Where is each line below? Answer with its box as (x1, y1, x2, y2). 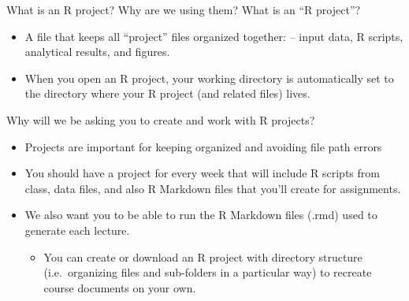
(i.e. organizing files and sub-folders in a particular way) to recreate (43, 264, 372, 281)
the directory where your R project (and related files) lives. (24, 85, 310, 102)
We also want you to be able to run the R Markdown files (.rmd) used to (24, 206, 377, 223)
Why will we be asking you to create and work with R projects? (6, 111, 315, 128)
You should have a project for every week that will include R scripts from (24, 165, 380, 181)
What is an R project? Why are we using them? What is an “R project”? (6, 2, 361, 17)
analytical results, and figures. (24, 43, 170, 60)
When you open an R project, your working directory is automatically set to (24, 69, 394, 86)
